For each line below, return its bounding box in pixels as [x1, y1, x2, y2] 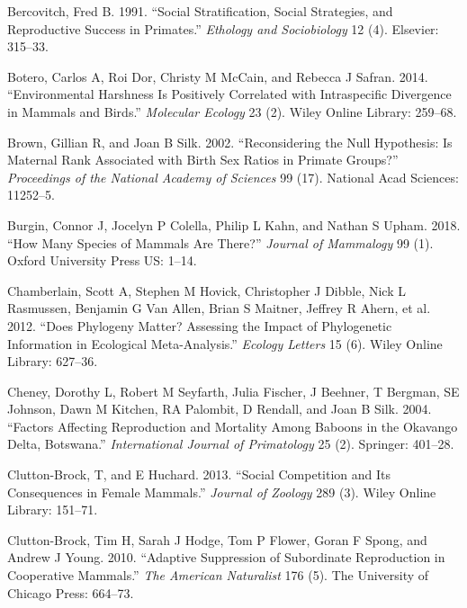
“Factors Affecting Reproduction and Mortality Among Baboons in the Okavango [7, 416, 458, 435]
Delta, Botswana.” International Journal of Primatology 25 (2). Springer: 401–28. [7, 434, 454, 453]
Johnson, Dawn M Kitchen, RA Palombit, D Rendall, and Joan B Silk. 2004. [7, 399, 432, 418]
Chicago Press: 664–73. [7, 583, 134, 602]
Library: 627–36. [7, 352, 98, 371]
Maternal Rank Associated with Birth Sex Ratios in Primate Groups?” [7, 150, 399, 169]
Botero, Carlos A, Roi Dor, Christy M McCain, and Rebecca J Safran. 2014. [7, 67, 428, 85]
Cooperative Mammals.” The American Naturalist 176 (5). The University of [7, 566, 429, 585]
